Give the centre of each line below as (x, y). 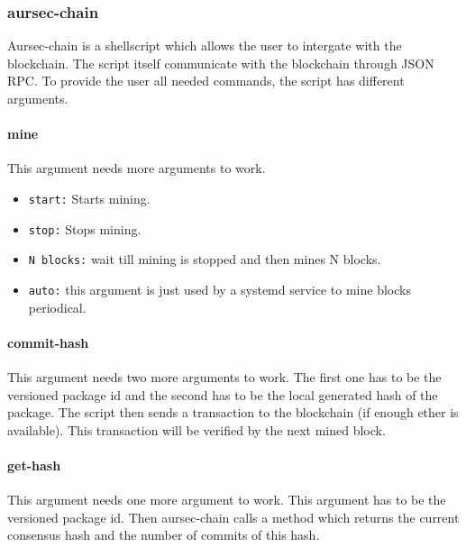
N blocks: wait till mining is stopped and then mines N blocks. (205, 259)
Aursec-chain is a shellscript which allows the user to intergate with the (205, 46)
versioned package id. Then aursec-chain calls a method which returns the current (233, 517)
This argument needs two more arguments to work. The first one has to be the (224, 377)
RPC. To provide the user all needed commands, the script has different (206, 81)
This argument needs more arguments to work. (137, 168)
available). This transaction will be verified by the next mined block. (196, 429)
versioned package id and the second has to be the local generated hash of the (223, 394)
